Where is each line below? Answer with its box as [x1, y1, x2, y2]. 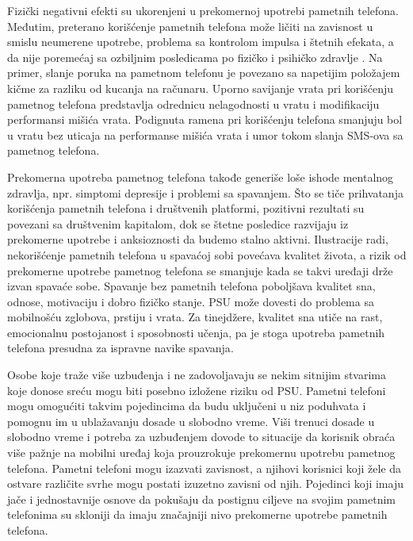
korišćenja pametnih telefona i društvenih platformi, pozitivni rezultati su [7, 200, 365, 217]
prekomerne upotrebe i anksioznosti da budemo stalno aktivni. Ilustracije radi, [7, 231, 388, 247]
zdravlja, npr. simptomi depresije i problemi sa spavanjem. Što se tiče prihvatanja [7, 184, 403, 201]
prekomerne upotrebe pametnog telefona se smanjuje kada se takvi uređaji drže [7, 262, 393, 278]
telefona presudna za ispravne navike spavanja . [7, 340, 234, 356]
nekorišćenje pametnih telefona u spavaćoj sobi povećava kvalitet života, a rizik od [7, 246, 407, 263]
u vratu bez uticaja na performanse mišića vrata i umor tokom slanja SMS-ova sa [7, 126, 403, 143]
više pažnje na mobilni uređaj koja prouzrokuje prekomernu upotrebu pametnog [7, 444, 396, 461]
